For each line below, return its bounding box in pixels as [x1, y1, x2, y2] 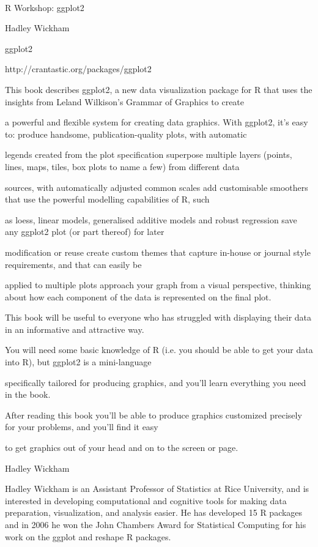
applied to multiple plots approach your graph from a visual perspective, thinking [5, 278, 311, 291]
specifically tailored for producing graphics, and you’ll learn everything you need [5, 376, 306, 389]
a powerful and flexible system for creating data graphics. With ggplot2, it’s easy [5, 116, 308, 128]
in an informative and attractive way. [5, 322, 144, 335]
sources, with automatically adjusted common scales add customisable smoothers [5, 180, 308, 193]
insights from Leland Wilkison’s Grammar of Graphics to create [5, 95, 245, 108]
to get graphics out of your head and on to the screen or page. [5, 441, 239, 454]
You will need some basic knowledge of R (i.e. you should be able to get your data [5, 343, 313, 356]
